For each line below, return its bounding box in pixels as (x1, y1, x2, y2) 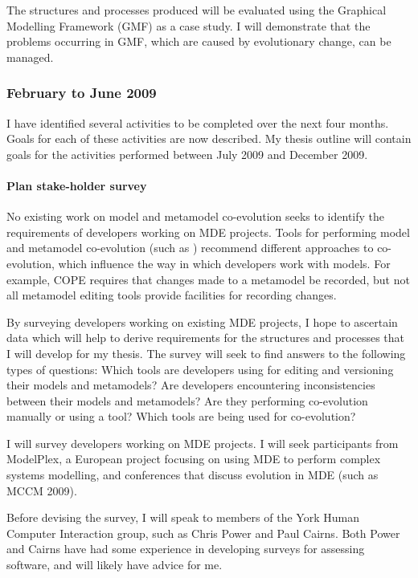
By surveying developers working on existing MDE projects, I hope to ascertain (6, 313, 398, 330)
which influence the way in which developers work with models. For (58, 254, 391, 271)
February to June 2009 (6, 83, 157, 103)
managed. (6, 48, 54, 65)
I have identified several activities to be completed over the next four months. (6, 114, 389, 131)
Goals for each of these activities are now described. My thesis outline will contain (6, 130, 412, 147)
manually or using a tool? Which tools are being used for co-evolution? (6, 408, 356, 425)
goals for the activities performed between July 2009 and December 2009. (6, 145, 368, 162)
